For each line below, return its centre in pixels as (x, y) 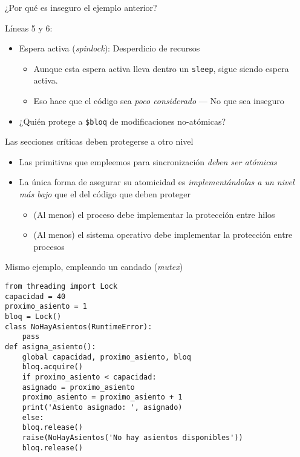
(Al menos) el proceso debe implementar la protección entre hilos (154, 214)
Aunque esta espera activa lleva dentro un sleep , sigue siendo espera (161, 68)
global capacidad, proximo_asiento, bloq (106, 357)
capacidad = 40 (35, 296)
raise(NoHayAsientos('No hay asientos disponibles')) (132, 437)
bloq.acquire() (52, 367)
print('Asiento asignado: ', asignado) (102, 407)
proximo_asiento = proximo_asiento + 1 (102, 397)
